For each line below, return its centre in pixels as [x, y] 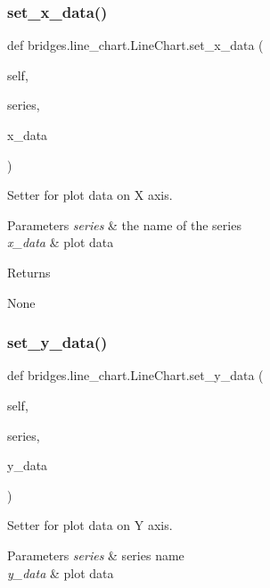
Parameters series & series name [96, 555]
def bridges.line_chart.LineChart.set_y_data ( [135, 375]
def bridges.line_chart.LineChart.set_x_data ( [135, 45]
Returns [29, 272]
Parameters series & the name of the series [124, 224]
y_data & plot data [61, 572]
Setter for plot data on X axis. [90, 195]
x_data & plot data [61, 242]
